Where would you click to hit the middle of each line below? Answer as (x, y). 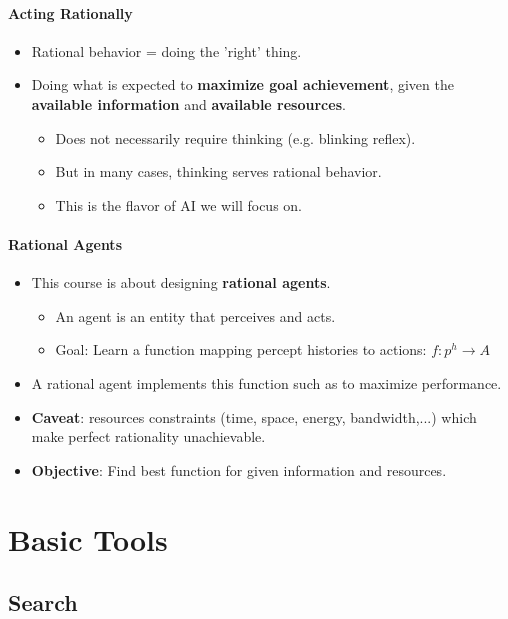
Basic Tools (88, 538)
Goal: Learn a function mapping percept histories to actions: (241, 349)
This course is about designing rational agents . (181, 282)
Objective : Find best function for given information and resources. (239, 469)
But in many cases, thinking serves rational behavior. (218, 171)
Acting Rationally (70, 12)
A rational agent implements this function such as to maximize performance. (266, 382)
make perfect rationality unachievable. (148, 436)
